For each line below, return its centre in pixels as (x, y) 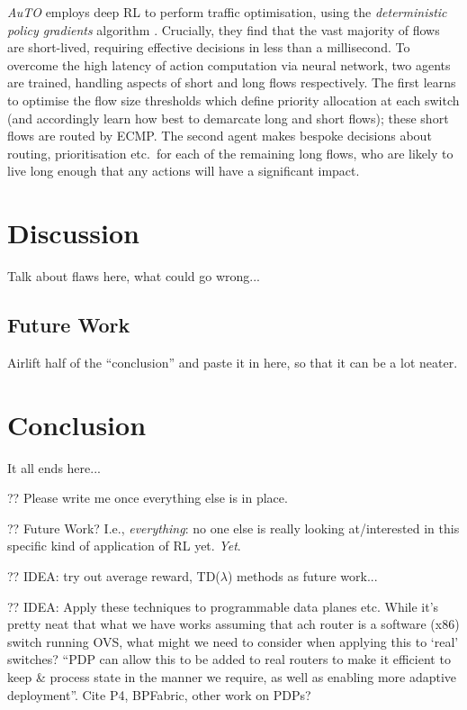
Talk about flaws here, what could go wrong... (134, 276)
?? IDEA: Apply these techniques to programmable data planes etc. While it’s (223, 606)
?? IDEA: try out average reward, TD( (114, 575)
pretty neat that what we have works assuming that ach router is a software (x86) (233, 624)
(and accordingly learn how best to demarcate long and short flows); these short (228, 118)
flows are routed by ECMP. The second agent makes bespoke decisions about (220, 136)
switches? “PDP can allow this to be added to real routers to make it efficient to (229, 659)
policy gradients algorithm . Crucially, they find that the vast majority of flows (224, 29)
